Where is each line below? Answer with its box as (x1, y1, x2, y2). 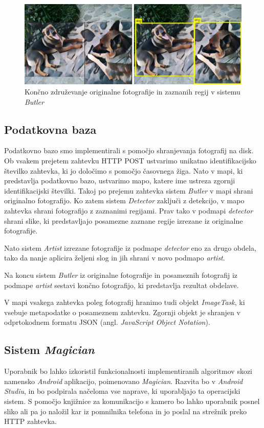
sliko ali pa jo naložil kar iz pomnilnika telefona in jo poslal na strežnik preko (4, 406, 247, 416)
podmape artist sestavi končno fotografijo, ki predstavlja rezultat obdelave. (4, 279, 239, 290)
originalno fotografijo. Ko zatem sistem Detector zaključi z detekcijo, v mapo (4, 195, 245, 206)
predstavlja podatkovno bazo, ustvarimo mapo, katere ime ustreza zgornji (4, 175, 235, 186)
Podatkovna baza (4, 121, 97, 137)
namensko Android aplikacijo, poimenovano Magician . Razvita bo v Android (4, 375, 243, 386)
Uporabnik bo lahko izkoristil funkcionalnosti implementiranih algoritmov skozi (4, 366, 253, 376)
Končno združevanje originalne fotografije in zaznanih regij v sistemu (25, 86, 240, 97)
